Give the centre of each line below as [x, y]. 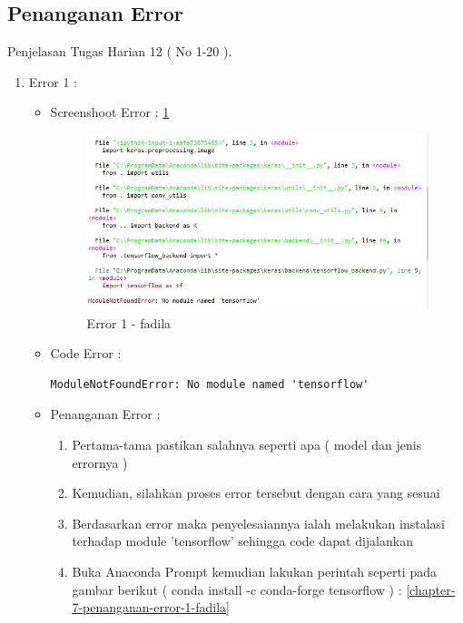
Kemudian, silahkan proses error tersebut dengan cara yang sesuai [256, 493]
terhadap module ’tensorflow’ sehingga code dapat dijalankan [242, 541]
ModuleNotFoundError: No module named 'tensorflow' [210, 384]
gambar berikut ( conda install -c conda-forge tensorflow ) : [237, 589]
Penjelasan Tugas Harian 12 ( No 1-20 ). [120, 51]
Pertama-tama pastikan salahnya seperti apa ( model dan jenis [247, 444]
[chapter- [431, 589]
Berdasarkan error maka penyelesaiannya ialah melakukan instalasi [258, 523]
